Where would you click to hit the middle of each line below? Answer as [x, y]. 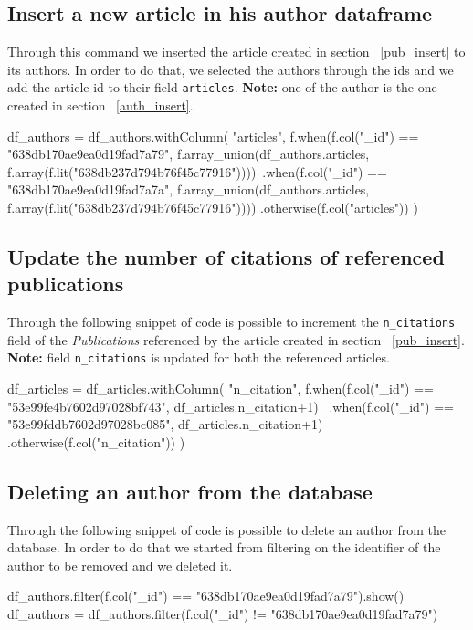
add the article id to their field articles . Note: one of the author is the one [222, 87]
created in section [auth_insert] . [100, 105]
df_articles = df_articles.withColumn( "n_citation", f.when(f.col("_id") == [221, 388]
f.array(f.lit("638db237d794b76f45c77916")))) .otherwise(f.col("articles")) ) [213, 208]
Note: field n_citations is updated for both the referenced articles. [199, 357]
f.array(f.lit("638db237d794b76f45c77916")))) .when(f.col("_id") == [197, 171]
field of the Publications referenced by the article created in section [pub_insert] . [236, 339]
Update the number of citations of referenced [226, 257]
